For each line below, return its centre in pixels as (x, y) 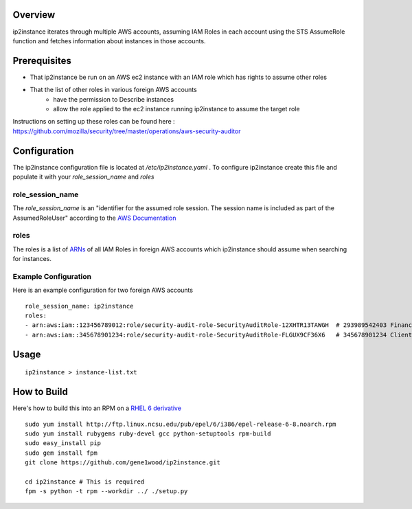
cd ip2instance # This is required (85, 482)
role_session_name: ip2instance (79, 306)
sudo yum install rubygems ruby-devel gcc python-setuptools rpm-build (148, 433)
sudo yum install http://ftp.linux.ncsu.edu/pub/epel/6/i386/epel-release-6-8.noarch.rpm (181, 424)
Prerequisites (42, 61)
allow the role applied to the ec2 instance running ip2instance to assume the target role (176, 109)
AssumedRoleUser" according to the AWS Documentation (94, 218)
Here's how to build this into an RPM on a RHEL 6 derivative (97, 408)
